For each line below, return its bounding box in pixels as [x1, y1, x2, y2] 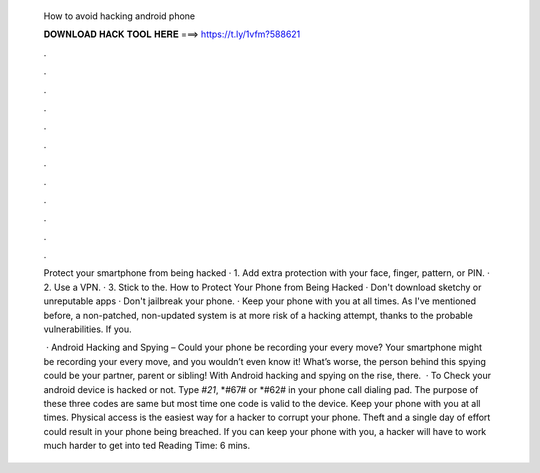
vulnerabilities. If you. [43, 323, 132, 335]
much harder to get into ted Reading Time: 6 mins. [43, 440, 250, 452]
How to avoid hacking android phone [43, 10, 195, 22]
